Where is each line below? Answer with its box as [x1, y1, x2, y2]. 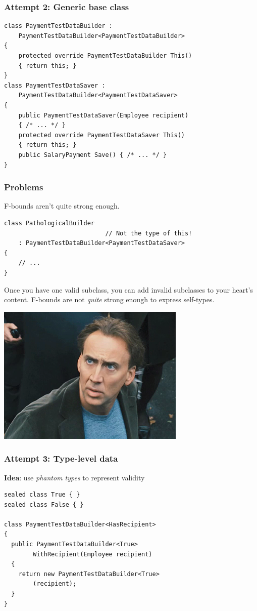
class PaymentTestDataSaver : [4, 82, 106, 89]
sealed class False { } [4, 501, 84, 508]
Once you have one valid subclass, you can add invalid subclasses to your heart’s [4, 284, 253, 295]
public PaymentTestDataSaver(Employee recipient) [18, 111, 189, 119]
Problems [4, 181, 43, 193]
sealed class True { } [4, 491, 80, 499]
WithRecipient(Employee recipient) [33, 550, 152, 558]
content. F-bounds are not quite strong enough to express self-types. [4, 294, 215, 305]
